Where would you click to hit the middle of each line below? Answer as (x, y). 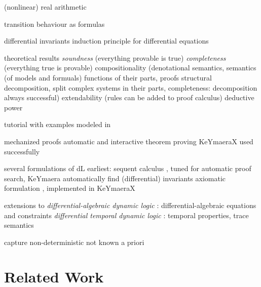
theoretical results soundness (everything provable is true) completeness (115, 57)
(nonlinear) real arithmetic (45, 7)
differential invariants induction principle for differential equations (106, 41)
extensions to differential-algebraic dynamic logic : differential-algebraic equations (130, 205)
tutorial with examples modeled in (58, 124)
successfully (22, 151)
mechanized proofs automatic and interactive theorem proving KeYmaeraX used (129, 141)
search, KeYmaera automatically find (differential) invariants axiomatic (115, 178)
